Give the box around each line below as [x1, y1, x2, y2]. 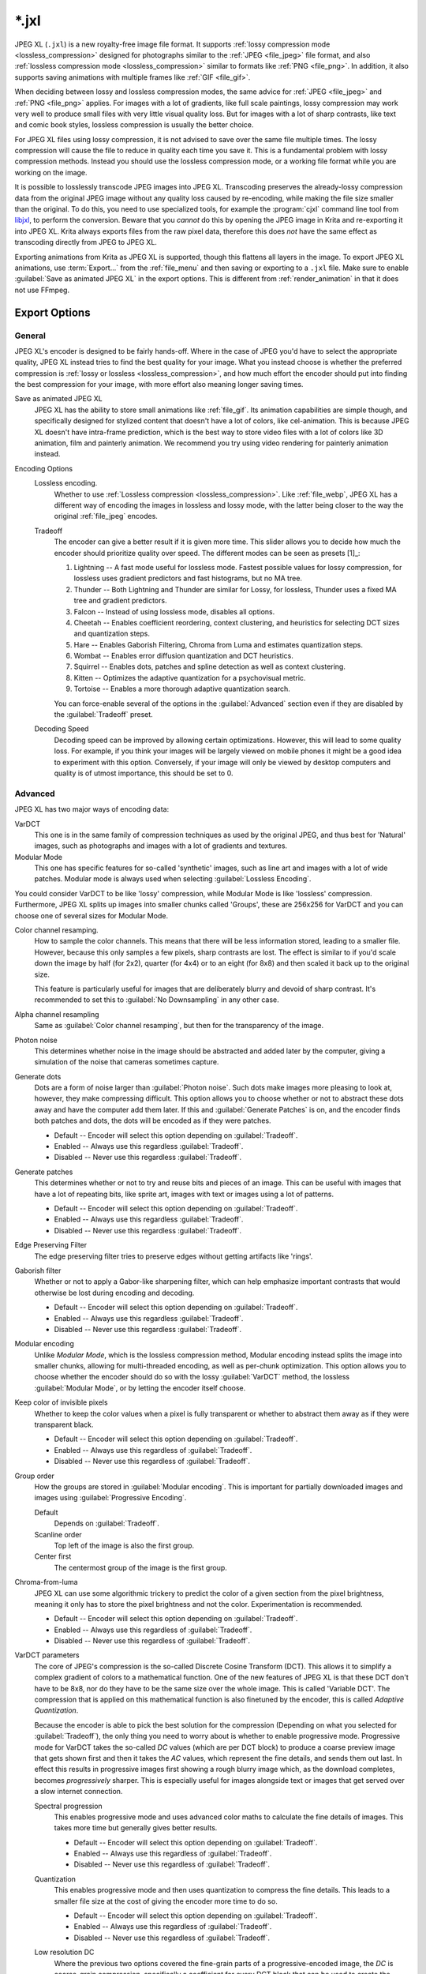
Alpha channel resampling [14, 1009, 99, 1019]
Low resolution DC [34, 1947, 95, 1957]
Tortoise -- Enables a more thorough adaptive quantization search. [73, 684, 291, 694]
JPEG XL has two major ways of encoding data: [14, 805, 170, 814]
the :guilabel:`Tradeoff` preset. [54, 710, 153, 719]
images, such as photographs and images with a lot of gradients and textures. [34, 841, 288, 850]
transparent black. [34, 1420, 94, 1429]
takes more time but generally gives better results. [54, 1823, 218, 1833]
